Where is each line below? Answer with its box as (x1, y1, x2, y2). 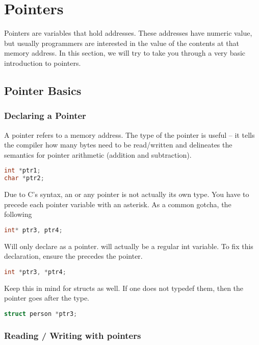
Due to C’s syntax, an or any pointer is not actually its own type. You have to (4, 189, 249, 200)
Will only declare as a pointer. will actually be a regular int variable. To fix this (4, 240, 253, 251)
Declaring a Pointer (4, 109, 86, 122)
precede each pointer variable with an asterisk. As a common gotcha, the (4, 199, 231, 209)
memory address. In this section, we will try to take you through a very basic (4, 47, 246, 58)
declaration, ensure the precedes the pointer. (4, 251, 143, 261)
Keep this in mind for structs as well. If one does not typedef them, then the (4, 282, 244, 293)
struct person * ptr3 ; (4, 310, 77, 317)
